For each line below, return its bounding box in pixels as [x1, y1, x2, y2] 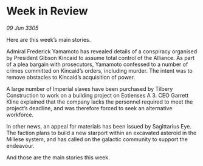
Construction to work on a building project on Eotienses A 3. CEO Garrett [6, 91, 189, 99]
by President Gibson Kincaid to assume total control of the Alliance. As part [6, 54, 195, 61]
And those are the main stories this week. [6, 153, 111, 161]
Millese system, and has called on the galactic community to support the [6, 135, 188, 143]
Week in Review [6, 4, 88, 18]
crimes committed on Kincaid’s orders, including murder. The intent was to [6, 67, 193, 74]
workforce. [6, 111, 34, 118]
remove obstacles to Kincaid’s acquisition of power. [6, 73, 136, 81]
